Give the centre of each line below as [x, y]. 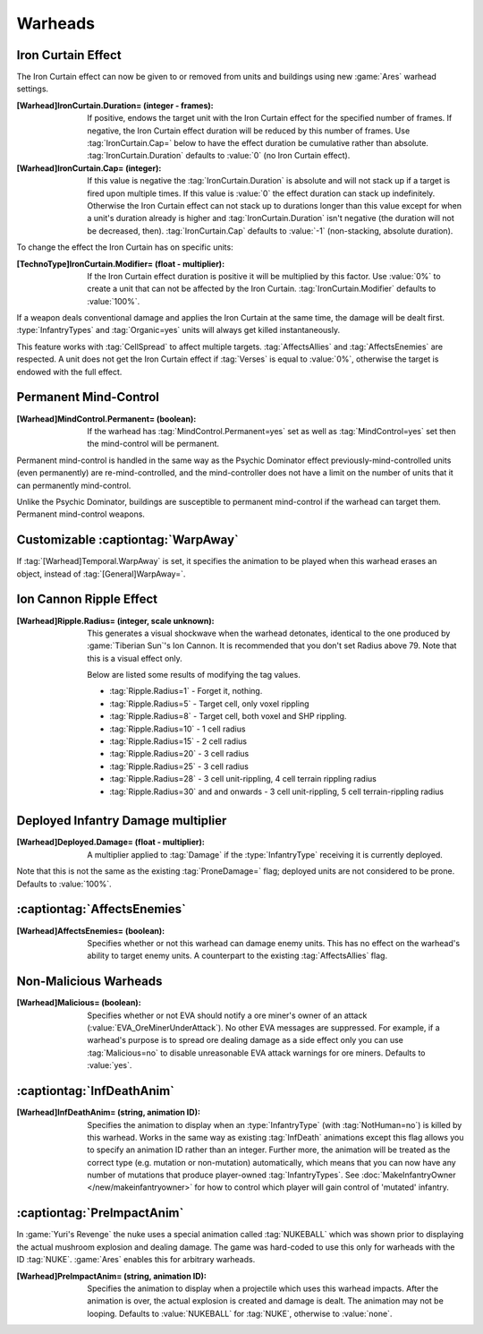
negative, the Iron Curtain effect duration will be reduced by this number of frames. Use [249, 131]
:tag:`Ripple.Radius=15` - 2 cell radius [178, 741]
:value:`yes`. [110, 1065]
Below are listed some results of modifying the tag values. [194, 675]
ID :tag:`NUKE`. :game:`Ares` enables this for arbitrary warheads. [136, 1260]
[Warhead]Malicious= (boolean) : [79, 1003]
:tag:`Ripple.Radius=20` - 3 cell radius [179, 754]
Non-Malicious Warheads [89, 982]
